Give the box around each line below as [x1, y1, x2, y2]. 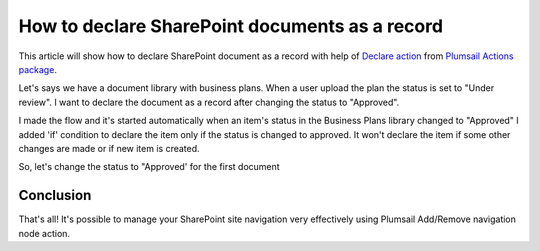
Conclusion [18, 187, 92, 204]
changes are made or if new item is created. [18, 142, 200, 154]
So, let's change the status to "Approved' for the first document [18, 161, 280, 173]
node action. [18, 227, 70, 239]
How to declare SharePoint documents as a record [18, 15, 444, 37]
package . [18, 63, 57, 75]
